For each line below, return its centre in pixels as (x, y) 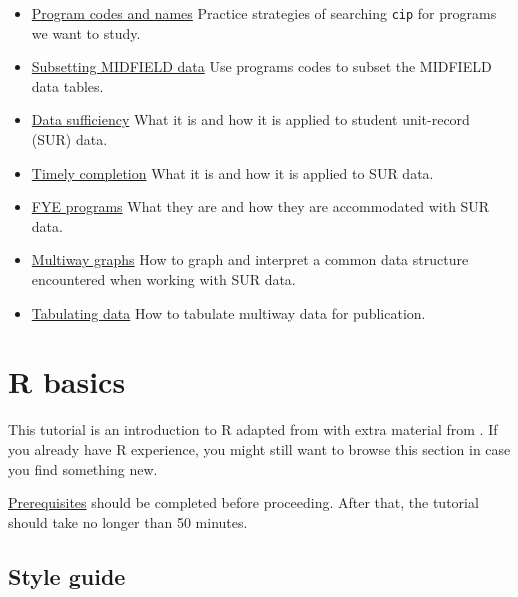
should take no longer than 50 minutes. (128, 521)
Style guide (67, 575)
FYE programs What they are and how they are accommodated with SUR (260, 206)
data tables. (67, 85)
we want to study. (86, 32)
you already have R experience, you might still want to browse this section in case (259, 448)
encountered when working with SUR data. (163, 279)
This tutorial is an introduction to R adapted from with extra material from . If (253, 429)
